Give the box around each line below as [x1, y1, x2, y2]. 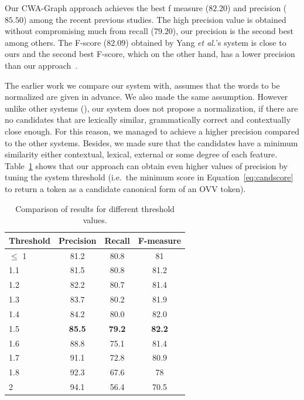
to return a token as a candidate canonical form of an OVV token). [5, 182, 246, 194]
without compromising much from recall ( [5, 25, 154, 37]
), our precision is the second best [172, 25, 293, 37]
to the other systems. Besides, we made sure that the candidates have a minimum [5, 136, 298, 149]
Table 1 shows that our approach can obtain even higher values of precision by [5, 159, 288, 172]
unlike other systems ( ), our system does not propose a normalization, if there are [5, 102, 298, 114]
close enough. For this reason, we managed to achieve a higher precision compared [5, 125, 300, 137]
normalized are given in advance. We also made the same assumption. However [5, 90, 288, 103]
